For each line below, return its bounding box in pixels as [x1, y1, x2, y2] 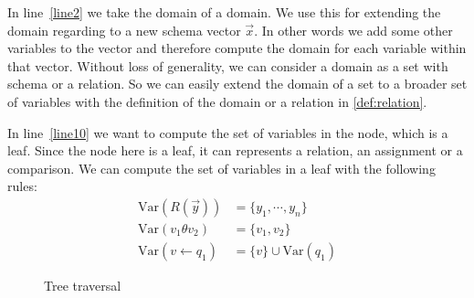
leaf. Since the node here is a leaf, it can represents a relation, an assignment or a [7, 141, 463, 160]
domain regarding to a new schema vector [7, 20, 241, 39]
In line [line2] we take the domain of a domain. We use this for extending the [7, 3, 441, 21]
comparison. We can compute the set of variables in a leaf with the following [7, 158, 436, 177]
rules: [7, 176, 37, 196]
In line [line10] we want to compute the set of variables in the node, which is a [7, 122, 448, 142]
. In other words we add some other [254, 20, 453, 39]
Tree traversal [44, 276, 121, 295]
